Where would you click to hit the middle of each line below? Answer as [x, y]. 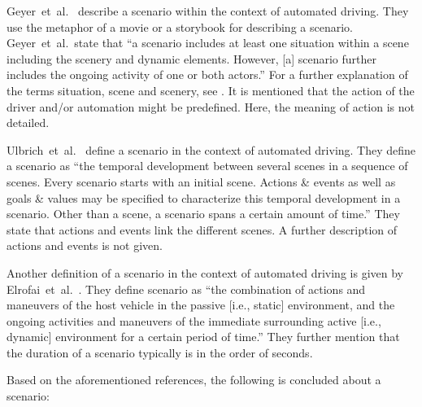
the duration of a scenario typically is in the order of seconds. [160, 352]
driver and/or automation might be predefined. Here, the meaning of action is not [211, 106]
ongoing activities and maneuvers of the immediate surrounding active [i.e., [194, 320]
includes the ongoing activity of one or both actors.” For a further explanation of [207, 74]
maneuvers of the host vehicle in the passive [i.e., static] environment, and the [201, 305]
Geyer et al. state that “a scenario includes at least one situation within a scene [208, 43]
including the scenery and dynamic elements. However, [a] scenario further [192, 58]
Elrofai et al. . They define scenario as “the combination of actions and [186, 289]
